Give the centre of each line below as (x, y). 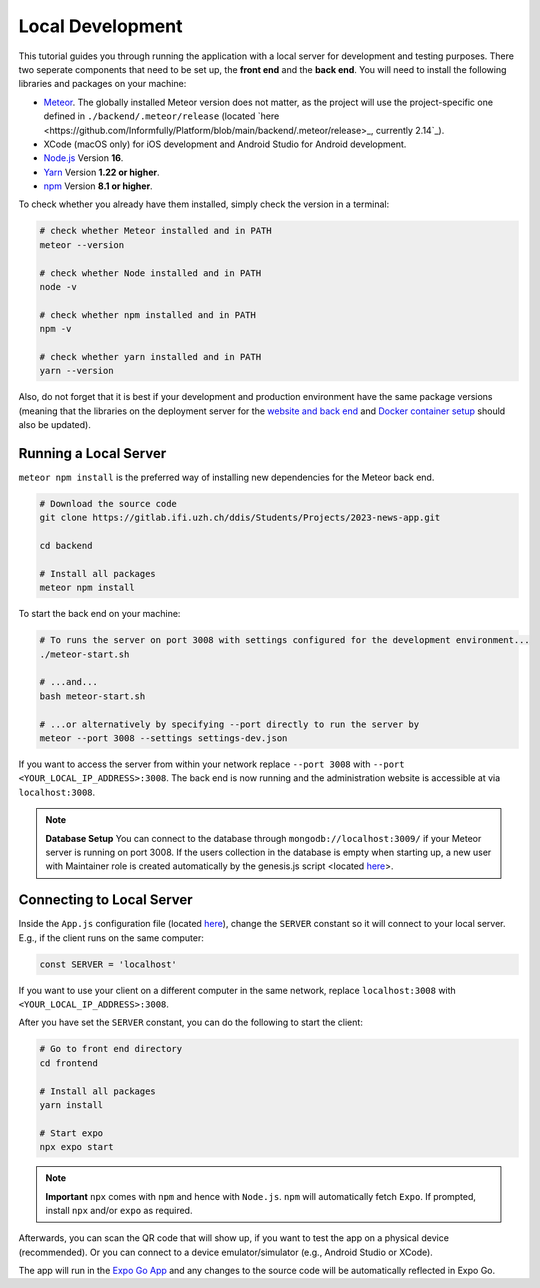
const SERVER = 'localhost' (108, 964)
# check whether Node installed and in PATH (150, 273)
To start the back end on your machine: (99, 614)
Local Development (100, 26)
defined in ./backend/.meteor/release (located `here (161, 116)
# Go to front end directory (111, 1049)
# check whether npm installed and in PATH (148, 314)
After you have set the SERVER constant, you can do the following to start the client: (191, 1022)
